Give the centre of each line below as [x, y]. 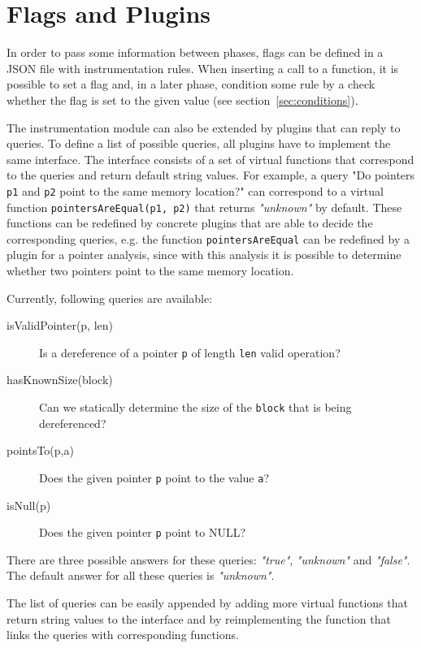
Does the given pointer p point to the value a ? [154, 477]
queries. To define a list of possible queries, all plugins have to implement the [199, 143]
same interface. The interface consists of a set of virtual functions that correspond [210, 159]
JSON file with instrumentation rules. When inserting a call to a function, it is [203, 68]
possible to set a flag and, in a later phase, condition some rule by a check [191, 84]
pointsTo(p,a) [40, 450]
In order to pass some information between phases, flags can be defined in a [195, 52]
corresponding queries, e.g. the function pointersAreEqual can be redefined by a [208, 238]
